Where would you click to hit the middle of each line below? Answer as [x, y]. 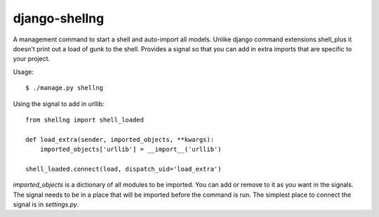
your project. [32, 59]
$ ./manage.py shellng [65, 88]
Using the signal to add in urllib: [59, 104]
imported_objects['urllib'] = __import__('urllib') [131, 150]
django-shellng [59, 18]
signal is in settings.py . [46, 204]
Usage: [24, 72]
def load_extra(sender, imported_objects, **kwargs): [120, 139]
